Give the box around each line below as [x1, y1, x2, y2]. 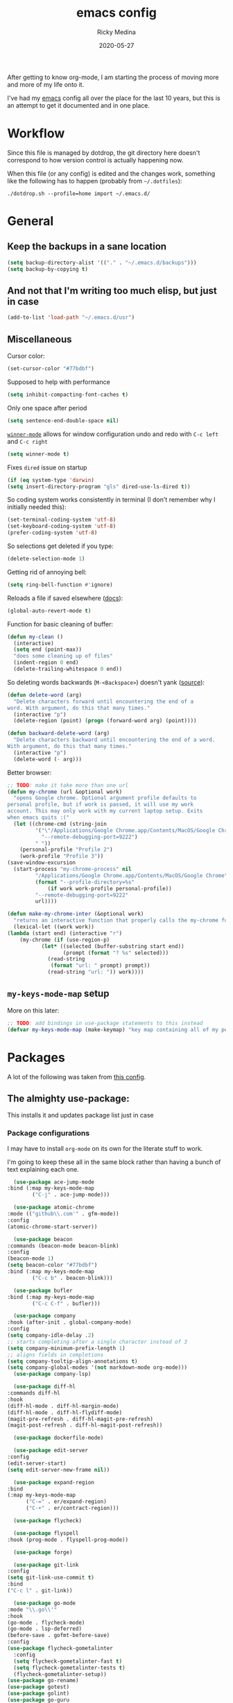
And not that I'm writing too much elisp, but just [7, 285, 217, 297]
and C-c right [7, 437, 49, 445]
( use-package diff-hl [13, 1384, 76, 1390]
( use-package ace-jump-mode [13, 1179, 95, 1186]
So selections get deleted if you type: [7, 542, 114, 550]
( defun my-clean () [7, 633, 64, 640]
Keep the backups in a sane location [7, 241, 167, 253]
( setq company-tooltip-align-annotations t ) [7, 1358, 138, 1365]
